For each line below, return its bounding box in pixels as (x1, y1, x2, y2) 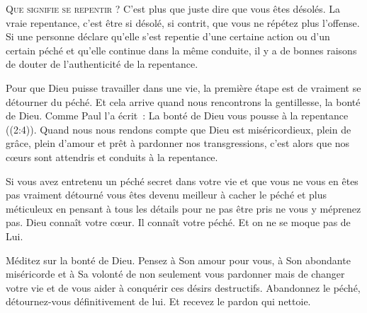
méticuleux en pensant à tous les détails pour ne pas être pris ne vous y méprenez (6, 201, 361, 215)
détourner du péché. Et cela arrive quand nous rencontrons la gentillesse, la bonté (6, 94, 361, 109)
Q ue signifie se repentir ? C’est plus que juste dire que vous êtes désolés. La (6, 1, 341, 16)
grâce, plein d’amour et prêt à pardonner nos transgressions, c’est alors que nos (6, 136, 350, 150)
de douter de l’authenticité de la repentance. (6, 57, 198, 71)
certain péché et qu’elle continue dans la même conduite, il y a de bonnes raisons (6, 42, 357, 57)
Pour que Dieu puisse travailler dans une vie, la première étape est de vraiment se (6, 80, 361, 95)
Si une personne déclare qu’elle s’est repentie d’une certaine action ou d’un (6, 29, 330, 44)
